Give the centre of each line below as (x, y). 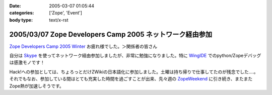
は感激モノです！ (27, 62)
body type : (21, 20)
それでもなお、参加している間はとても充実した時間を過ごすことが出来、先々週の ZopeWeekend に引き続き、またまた (131, 79)
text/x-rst (59, 20)
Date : (15, 6)
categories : (22, 13)
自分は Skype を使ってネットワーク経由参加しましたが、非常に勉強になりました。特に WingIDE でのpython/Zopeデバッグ (135, 56)
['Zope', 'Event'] (66, 13)
